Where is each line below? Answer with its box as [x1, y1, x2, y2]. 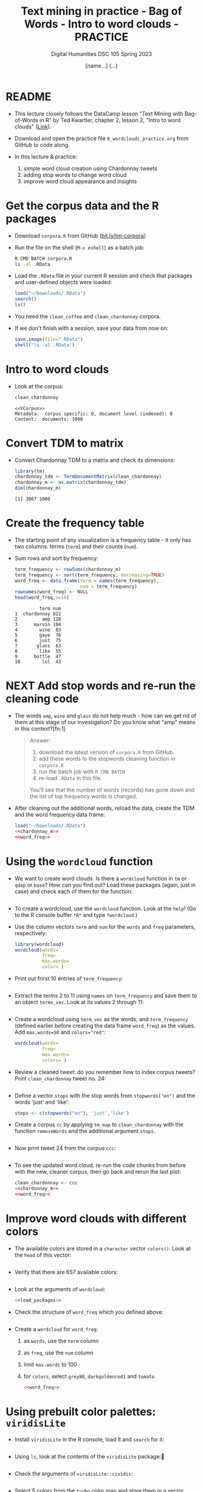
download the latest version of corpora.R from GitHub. [38, 748, 174, 756]
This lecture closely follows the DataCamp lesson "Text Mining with [14, 110, 184, 117]
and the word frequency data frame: [14, 811, 106, 818]
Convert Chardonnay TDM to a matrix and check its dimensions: [14, 456, 176, 464]
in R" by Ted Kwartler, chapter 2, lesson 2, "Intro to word [40, 116, 181, 124]
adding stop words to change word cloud [23, 171, 127, 178]
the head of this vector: [14, 1252, 72, 1258]
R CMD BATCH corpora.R [14, 256, 72, 262]
